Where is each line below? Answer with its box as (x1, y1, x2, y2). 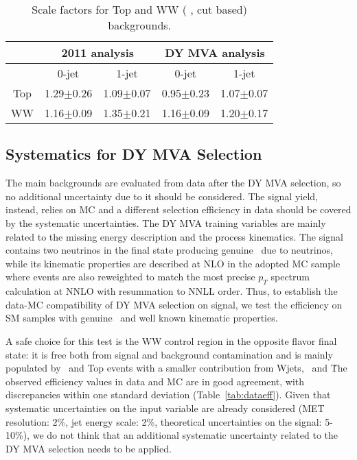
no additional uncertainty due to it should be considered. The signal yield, (5, 189, 318, 203)
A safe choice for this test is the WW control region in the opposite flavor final (5, 333, 337, 348)
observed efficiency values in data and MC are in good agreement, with (5, 374, 305, 388)
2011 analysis (61, 45, 135, 60)
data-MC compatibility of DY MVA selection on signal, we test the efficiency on (5, 297, 343, 311)
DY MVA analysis (165, 45, 265, 60)
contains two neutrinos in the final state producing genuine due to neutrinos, (5, 243, 333, 257)
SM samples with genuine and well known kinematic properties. (5, 311, 278, 325)
